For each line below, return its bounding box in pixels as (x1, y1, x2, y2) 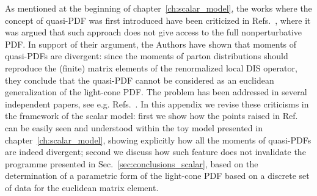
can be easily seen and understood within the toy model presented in (5, 121, 263, 134)
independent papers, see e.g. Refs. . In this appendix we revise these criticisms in (5, 97, 309, 110)
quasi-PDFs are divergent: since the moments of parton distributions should (5, 49, 288, 62)
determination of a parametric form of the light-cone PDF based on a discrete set (5, 169, 310, 182)
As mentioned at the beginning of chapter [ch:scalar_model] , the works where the (5, 2, 312, 14)
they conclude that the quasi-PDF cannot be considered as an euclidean (5, 73, 274, 86)
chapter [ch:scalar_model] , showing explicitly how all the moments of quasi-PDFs (5, 133, 312, 146)
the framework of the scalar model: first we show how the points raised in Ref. (5, 109, 298, 122)
